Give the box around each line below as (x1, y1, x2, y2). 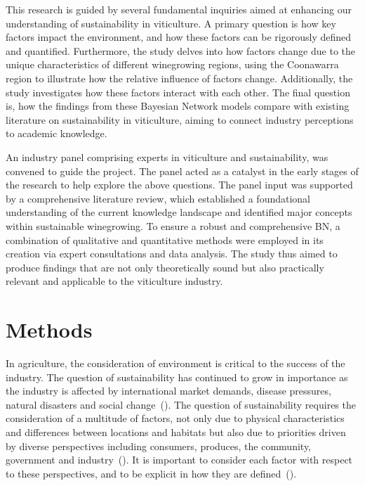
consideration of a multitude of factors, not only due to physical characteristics (6, 411, 345, 426)
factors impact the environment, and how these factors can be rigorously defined (6, 30, 352, 44)
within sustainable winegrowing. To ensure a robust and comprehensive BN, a (6, 218, 340, 233)
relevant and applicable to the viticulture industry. (6, 274, 223, 288)
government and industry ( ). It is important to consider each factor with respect (6, 452, 353, 467)
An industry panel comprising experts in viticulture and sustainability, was (6, 149, 328, 164)
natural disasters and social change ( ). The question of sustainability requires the (6, 397, 356, 411)
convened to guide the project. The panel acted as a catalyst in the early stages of (6, 163, 359, 178)
